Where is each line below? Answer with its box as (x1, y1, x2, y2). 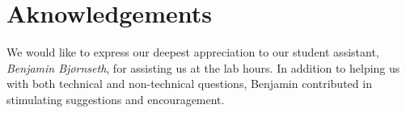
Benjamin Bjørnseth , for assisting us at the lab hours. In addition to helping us (6, 59, 400, 76)
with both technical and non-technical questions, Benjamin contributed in (6, 75, 372, 92)
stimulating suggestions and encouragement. (6, 90, 225, 107)
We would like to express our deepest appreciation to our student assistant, (6, 44, 379, 61)
